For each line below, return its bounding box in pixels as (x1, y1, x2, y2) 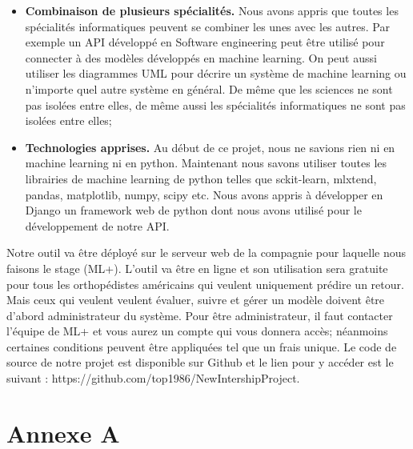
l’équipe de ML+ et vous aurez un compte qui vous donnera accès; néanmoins (6, 323, 388, 339)
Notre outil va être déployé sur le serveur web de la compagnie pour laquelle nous (6, 244, 406, 261)
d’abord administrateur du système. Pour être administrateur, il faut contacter (6, 307, 393, 323)
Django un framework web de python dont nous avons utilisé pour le (25, 202, 362, 218)
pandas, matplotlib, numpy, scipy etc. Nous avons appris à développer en (25, 186, 383, 202)
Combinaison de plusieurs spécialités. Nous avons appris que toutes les (25, 2, 399, 18)
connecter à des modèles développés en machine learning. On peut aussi (25, 49, 377, 66)
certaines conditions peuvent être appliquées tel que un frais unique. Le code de (6, 338, 397, 355)
